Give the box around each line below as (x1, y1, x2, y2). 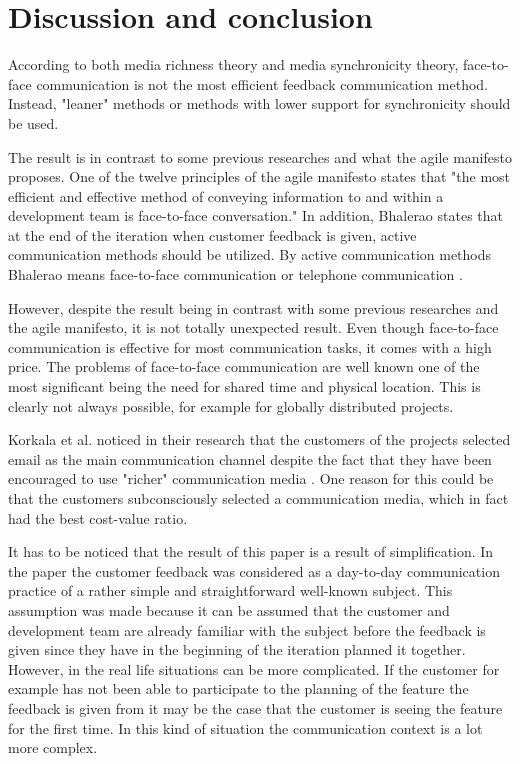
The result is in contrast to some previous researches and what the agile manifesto (8, 146, 512, 167)
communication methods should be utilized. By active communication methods (8, 244, 492, 265)
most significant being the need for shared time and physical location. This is (8, 376, 481, 397)
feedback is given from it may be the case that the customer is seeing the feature (8, 697, 503, 718)
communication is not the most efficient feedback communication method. (36, 73, 488, 94)
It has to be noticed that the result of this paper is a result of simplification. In (8, 541, 494, 562)
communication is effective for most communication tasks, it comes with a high (8, 336, 492, 357)
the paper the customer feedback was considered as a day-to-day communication (8, 560, 500, 581)
